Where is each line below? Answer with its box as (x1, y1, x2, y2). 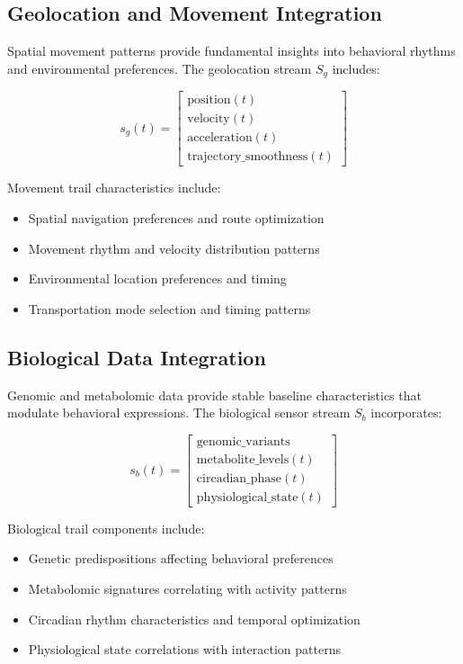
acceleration (187, 131, 253, 145)
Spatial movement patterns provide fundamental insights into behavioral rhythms (7, 41, 456, 60)
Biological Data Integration (7, 343, 266, 371)
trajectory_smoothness (187, 150, 308, 164)
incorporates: (370, 403, 442, 422)
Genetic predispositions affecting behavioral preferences (28, 549, 334, 568)
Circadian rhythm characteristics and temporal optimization (28, 609, 361, 628)
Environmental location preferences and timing (28, 269, 287, 288)
